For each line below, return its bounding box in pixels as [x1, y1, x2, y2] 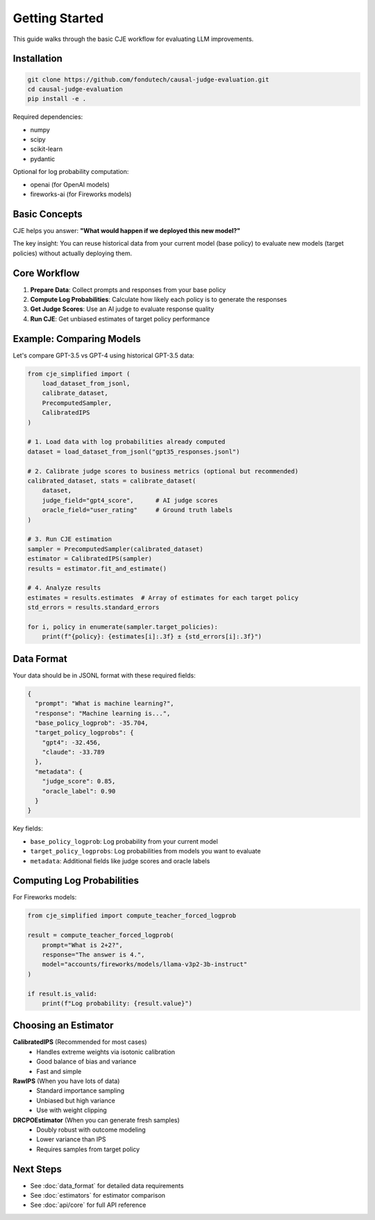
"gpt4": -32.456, [42, 738, 101, 746]
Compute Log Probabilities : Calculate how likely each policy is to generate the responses [30, 296, 287, 304]
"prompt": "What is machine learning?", [35, 700, 174, 707]
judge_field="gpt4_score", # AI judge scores [42, 496, 218, 504]
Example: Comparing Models [12, 332, 142, 344]
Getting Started [12, 10, 104, 26]
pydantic [30, 154, 56, 163]
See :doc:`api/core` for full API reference [30, 1201, 147, 1210]
